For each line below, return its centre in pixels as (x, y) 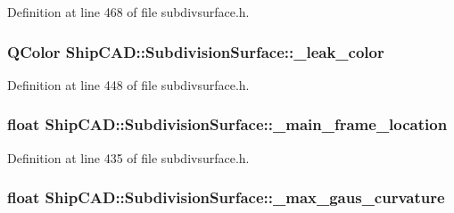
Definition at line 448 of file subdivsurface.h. (128, 84)
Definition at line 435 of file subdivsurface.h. (128, 157)
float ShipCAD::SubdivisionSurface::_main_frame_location (227, 124)
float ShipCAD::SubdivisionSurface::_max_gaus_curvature (226, 197)
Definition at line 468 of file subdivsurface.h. (128, 12)
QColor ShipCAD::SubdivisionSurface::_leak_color (196, 51)
